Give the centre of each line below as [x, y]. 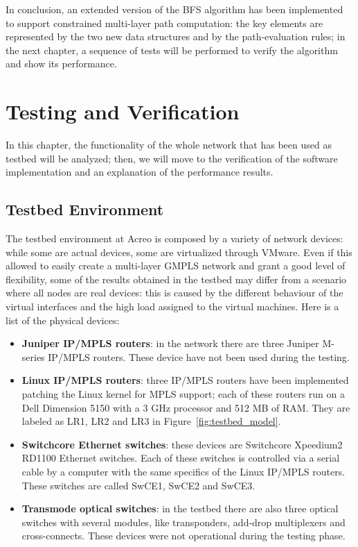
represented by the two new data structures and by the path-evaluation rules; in [176, 36]
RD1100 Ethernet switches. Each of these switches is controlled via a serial [181, 458]
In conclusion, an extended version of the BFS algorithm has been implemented [174, 9]
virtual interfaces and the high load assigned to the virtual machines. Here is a [172, 306]
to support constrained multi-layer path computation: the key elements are [164, 23]
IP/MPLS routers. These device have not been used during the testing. [199, 356]
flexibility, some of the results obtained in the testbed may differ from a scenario [176, 279]
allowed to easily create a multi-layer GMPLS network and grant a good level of [176, 266]
